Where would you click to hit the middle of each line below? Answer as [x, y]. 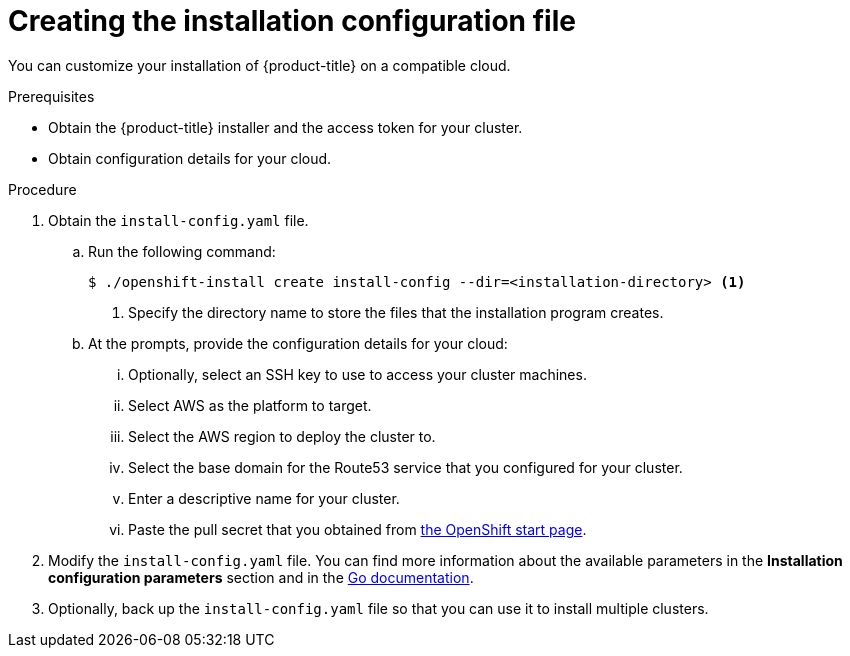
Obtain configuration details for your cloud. [190, 158]
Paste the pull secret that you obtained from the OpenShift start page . [357, 529]
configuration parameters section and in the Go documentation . [261, 577]
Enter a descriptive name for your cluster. [264, 498]
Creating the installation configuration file [292, 21]
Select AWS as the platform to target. [250, 405]
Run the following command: [182, 251]
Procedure [42, 189]
